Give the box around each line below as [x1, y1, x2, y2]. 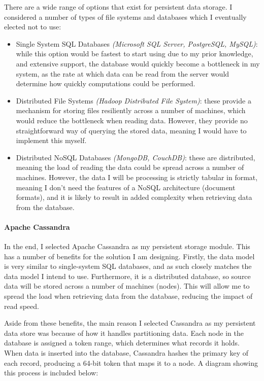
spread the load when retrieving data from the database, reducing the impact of [4, 291, 253, 301]
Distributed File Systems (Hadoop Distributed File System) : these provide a [16, 95, 251, 106]
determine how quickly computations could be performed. [16, 78, 195, 89]
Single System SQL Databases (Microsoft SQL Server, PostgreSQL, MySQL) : [16, 38, 258, 49]
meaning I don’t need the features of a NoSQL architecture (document [16, 182, 236, 192]
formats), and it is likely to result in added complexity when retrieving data [16, 192, 252, 202]
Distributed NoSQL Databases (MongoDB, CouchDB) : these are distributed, [16, 152, 255, 162]
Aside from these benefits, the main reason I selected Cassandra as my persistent [4, 318, 256, 328]
